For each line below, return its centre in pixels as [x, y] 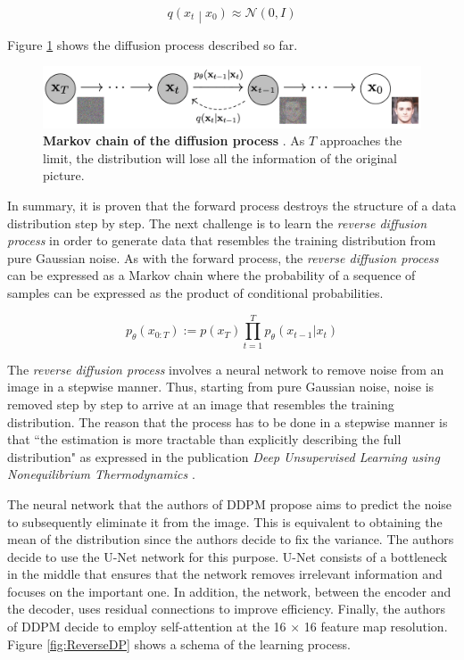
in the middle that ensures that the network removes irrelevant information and [225, 574]
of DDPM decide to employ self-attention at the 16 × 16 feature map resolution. [228, 627]
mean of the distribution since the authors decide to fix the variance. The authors [231, 539]
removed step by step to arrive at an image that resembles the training [201, 404]
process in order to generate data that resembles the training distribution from [222, 240]
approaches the [361, 140]
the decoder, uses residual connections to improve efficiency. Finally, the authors [227, 609]
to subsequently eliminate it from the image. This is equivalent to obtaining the [225, 521]
